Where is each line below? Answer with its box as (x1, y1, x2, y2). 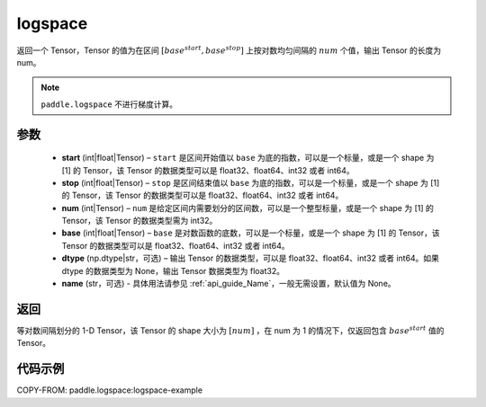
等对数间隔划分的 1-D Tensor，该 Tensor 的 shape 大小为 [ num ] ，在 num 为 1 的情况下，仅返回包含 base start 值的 (16, 324, 445, 336)
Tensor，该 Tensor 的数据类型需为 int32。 (61, 216, 218, 226)
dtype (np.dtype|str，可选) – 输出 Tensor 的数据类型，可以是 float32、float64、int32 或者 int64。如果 (61, 252, 440, 264)
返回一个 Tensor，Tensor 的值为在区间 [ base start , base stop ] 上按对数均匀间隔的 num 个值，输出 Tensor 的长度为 (16, 43, 441, 56)
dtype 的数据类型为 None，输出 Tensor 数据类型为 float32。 (61, 265, 285, 276)
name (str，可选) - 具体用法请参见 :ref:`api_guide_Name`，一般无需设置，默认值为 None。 (61, 279, 396, 289)
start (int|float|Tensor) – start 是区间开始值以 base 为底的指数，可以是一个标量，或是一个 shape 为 (61, 153, 435, 164)
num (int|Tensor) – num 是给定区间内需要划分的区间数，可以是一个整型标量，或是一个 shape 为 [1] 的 (61, 202, 434, 213)
